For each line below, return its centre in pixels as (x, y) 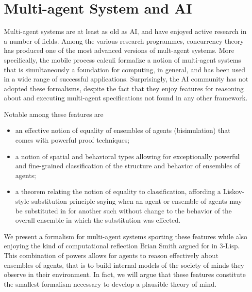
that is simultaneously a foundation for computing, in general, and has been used (125, 69)
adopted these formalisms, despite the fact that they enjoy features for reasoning (124, 88)
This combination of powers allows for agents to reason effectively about (111, 255)
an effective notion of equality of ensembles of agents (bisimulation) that (123, 130)
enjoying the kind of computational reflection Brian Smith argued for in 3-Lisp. (122, 246)
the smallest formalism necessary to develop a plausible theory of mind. (110, 284)
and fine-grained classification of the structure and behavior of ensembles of (127, 166)
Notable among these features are (54, 114)
